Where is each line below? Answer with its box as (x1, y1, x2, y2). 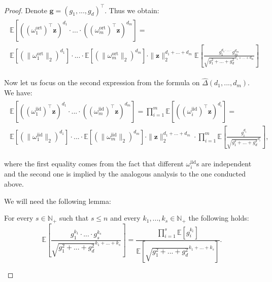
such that (59, 213, 89, 223)
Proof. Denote (4, 5, 47, 15)
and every (110, 213, 141, 223)
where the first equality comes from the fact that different (4, 158, 184, 169)
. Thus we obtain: (105, 5, 159, 15)
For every (4, 213, 33, 223)
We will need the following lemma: (4, 195, 111, 206)
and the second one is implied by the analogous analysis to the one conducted (4, 168, 246, 179)
